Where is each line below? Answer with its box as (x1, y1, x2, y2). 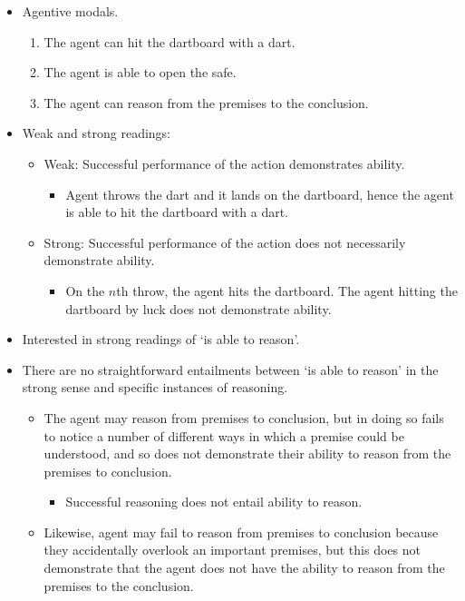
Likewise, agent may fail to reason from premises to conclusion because (44, 522, 439, 541)
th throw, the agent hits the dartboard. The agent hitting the (116, 281, 458, 300)
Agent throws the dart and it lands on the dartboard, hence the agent (65, 184, 454, 203)
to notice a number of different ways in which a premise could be (44, 426, 404, 445)
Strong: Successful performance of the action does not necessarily (44, 232, 406, 251)
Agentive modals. (22, 2, 119, 20)
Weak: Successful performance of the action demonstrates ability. (44, 153, 405, 172)
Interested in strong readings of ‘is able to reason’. (22, 330, 300, 349)
